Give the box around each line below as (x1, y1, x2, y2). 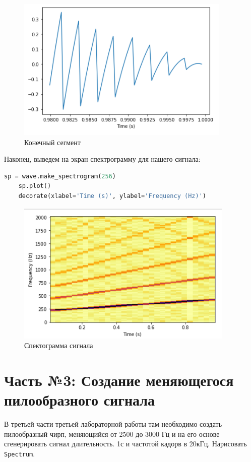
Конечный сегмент (24, 137, 81, 147)
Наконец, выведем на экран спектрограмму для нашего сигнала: (4, 154, 201, 164)
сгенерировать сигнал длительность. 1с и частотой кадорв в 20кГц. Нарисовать (4, 438, 247, 449)
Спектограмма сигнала (24, 340, 93, 351)
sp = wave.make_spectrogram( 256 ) (4, 172, 116, 180)
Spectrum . (4, 448, 35, 458)
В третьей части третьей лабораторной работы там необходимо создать (4, 419, 222, 429)
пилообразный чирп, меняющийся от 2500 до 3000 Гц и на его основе (4, 428, 220, 439)
